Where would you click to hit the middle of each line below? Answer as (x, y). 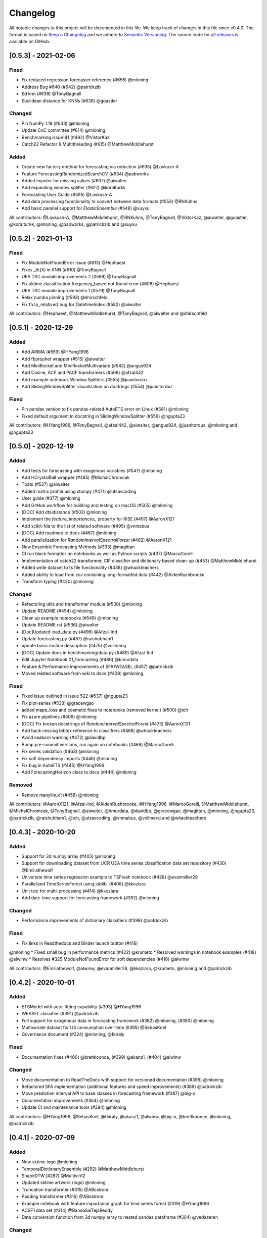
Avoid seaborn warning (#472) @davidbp (64, 737)
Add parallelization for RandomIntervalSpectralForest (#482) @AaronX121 (97, 540)
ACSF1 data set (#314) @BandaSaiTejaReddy (67, 1210)
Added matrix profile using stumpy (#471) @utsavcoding (79, 491)
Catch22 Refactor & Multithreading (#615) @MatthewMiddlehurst (88, 144)
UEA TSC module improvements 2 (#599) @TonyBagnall (79, 277)
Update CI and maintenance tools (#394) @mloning (74, 1107)
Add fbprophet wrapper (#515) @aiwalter (64, 359)
